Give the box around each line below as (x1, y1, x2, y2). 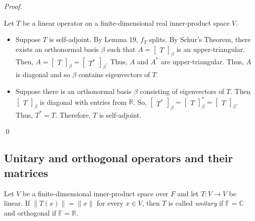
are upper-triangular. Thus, (161, 56, 244, 66)
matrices (4, 165, 48, 180)
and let (177, 188, 199, 198)
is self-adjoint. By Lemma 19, (49, 34, 138, 44)
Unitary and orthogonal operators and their (4, 150, 233, 166)
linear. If (4, 198, 30, 208)
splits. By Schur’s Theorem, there (149, 34, 251, 44)
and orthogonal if (4, 207, 56, 218)
